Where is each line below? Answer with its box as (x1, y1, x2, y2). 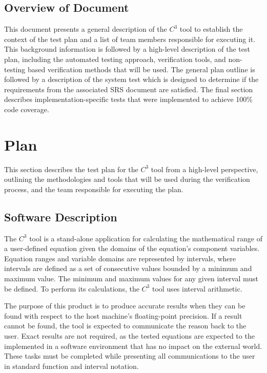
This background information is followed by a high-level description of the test (4, 44, 250, 54)
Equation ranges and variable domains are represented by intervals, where (4, 253, 236, 263)
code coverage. (4, 103, 49, 114)
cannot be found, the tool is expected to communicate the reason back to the (4, 320, 247, 331)
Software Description (4, 209, 117, 224)
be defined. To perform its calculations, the (4, 283, 139, 294)
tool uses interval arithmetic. (152, 283, 242, 294)
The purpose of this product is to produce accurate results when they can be (4, 300, 245, 311)
